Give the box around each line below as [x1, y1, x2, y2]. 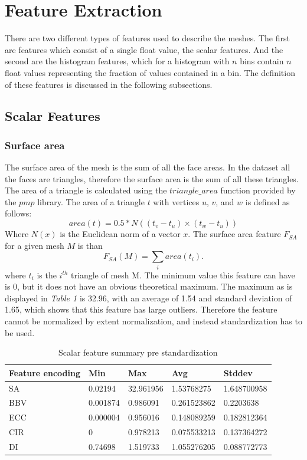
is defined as [245, 195, 290, 208]
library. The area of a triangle [37, 195, 145, 208]
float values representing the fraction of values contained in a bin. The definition [5, 66, 295, 78]
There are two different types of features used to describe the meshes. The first [5, 32, 290, 44]
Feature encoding [9, 366, 80, 379]
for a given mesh [5, 239, 64, 251]
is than [77, 239, 103, 251]
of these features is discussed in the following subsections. [5, 78, 213, 90]
